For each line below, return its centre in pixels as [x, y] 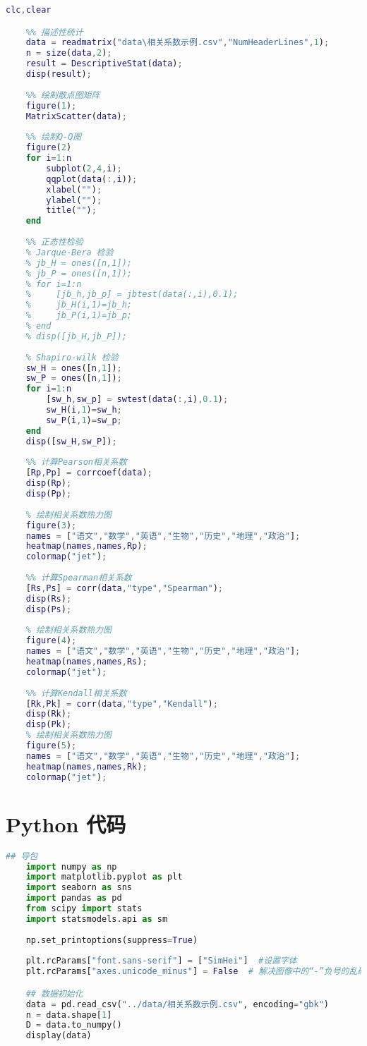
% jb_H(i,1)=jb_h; [79, 305]
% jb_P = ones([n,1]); [79, 273]
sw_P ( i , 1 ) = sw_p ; [84, 420]
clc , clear [29, 10]
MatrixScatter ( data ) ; [76, 116]
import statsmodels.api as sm [97, 919]
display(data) [59, 1036]
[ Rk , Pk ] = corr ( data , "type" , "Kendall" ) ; [122, 704]
